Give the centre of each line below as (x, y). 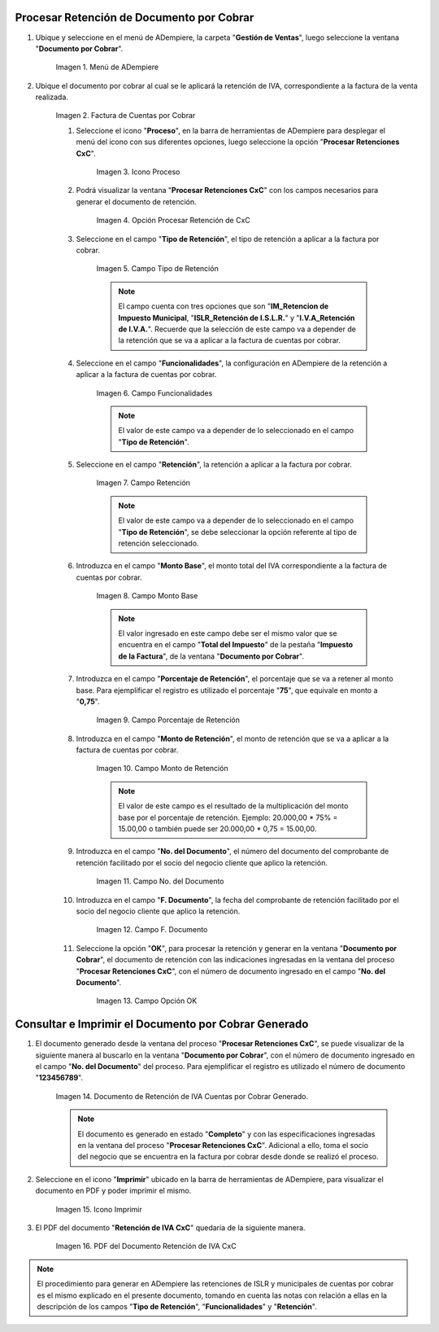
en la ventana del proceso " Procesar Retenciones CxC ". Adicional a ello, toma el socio (223, 1145)
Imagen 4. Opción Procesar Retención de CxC (174, 221)
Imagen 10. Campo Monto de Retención (162, 769)
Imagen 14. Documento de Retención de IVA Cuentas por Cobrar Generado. (182, 1096)
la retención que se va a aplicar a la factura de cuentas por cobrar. (230, 340)
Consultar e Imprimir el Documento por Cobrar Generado (162, 1025)
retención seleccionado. (159, 543)
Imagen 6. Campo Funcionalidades (154, 393)
